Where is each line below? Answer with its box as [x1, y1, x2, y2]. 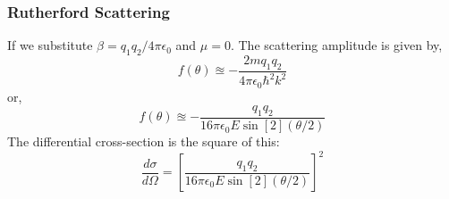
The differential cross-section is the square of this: [7, 132, 280, 151]
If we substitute [7, 36, 93, 54]
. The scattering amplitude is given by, [230, 36, 443, 54]
